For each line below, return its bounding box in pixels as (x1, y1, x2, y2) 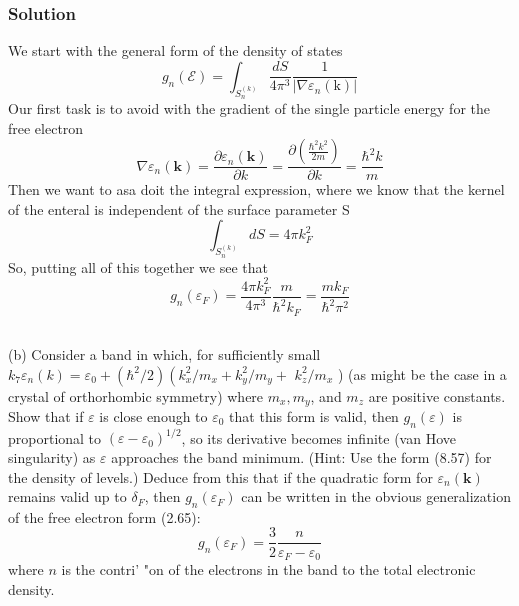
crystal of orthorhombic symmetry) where (8, 385, 264, 406)
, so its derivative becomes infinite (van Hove (181, 427, 456, 448)
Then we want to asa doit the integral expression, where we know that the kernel (8, 179, 505, 200)
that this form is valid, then (229, 406, 399, 427)
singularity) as (8, 446, 96, 467)
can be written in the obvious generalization (241, 486, 511, 507)
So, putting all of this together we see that (8, 256, 268, 277)
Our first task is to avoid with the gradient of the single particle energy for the (8, 98, 490, 119)
